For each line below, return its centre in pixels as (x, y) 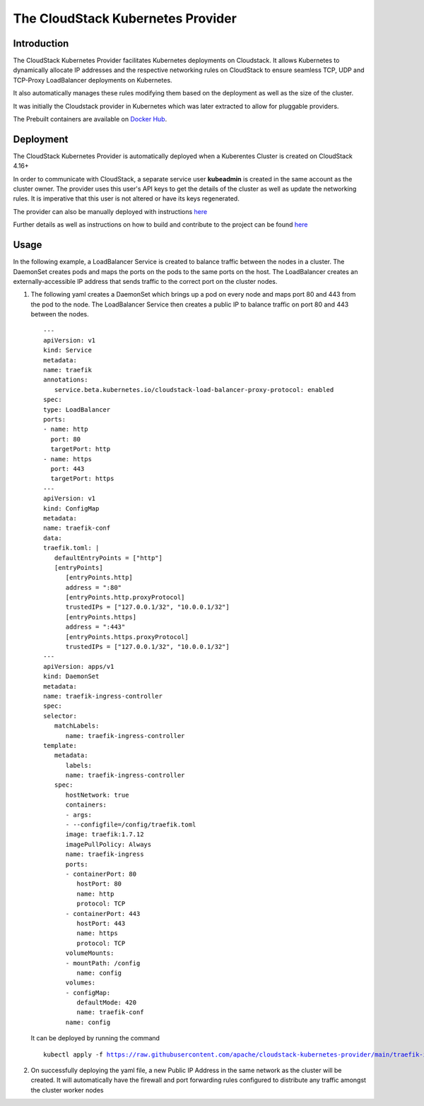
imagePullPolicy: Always (108, 844)
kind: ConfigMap (71, 508)
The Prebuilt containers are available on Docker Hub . (90, 119)
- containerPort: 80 (101, 874)
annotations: (66, 380)
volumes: (81, 983)
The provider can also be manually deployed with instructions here (110, 211)
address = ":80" (94, 587)
